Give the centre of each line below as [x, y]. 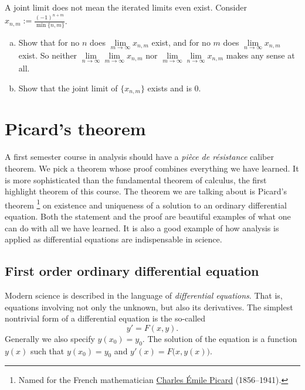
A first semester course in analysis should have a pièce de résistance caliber [139, 157]
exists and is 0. [174, 88]
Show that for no [49, 42]
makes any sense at [260, 55]
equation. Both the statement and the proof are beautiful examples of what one [148, 216]
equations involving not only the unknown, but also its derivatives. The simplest [149, 307]
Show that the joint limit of [68, 88]
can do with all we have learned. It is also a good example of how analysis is [142, 227]
